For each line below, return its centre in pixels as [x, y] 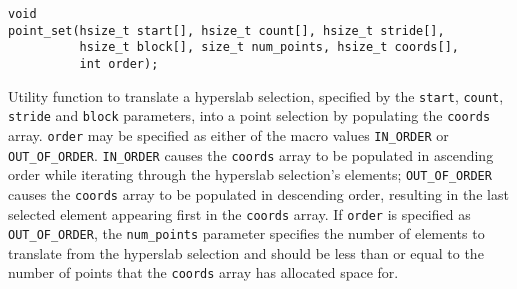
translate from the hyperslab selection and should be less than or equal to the [246, 252]
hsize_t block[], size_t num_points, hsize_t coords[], [269, 47]
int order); [119, 63]
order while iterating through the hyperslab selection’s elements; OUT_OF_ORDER [250, 174]
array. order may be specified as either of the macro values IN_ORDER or [228, 134]
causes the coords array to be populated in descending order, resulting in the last [258, 193]
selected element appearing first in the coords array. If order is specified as [239, 213]
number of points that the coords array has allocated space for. [203, 272]
